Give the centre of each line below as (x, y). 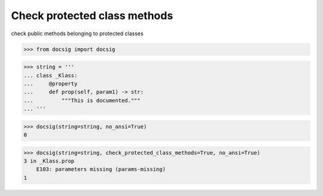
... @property (51, 83)
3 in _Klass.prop (49, 161)
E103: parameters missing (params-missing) (101, 169)
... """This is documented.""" (82, 100)
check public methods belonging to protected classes (77, 33)
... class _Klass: (51, 75)
